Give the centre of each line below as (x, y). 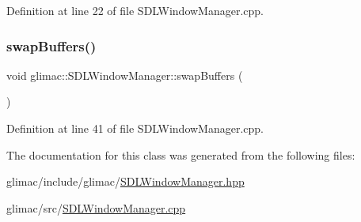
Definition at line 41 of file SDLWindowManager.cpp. (135, 128)
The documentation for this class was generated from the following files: (181, 154)
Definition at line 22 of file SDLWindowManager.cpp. (135, 10)
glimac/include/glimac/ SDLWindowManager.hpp (125, 181)
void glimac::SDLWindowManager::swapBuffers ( (125, 75)
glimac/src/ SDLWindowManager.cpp (96, 207)
